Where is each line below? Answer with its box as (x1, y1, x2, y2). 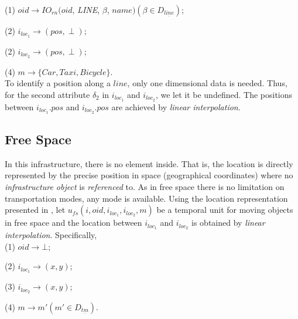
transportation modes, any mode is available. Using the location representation (5, 192, 288, 204)
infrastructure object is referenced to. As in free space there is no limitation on (5, 181, 285, 193)
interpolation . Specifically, (5, 229, 97, 241)
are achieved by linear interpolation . (111, 100, 241, 113)
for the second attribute (5, 88, 90, 100)
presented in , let (5, 203, 66, 216)
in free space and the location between (5, 216, 142, 229)
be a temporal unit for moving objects (156, 203, 293, 216)
